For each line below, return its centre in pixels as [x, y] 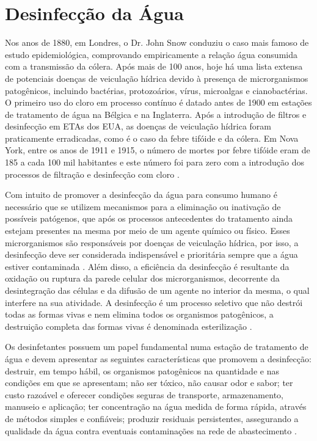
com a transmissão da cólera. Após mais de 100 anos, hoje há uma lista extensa [154, 66]
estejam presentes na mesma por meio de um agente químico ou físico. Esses [148, 231]
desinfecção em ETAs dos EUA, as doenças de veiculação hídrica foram [138, 126]
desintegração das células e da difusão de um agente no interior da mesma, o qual [157, 290]
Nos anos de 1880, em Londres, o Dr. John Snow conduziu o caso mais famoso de [157, 42]
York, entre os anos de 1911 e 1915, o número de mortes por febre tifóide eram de [158, 150]
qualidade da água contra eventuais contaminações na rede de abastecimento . [151, 430]
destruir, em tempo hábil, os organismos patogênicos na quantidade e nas [142, 370]
